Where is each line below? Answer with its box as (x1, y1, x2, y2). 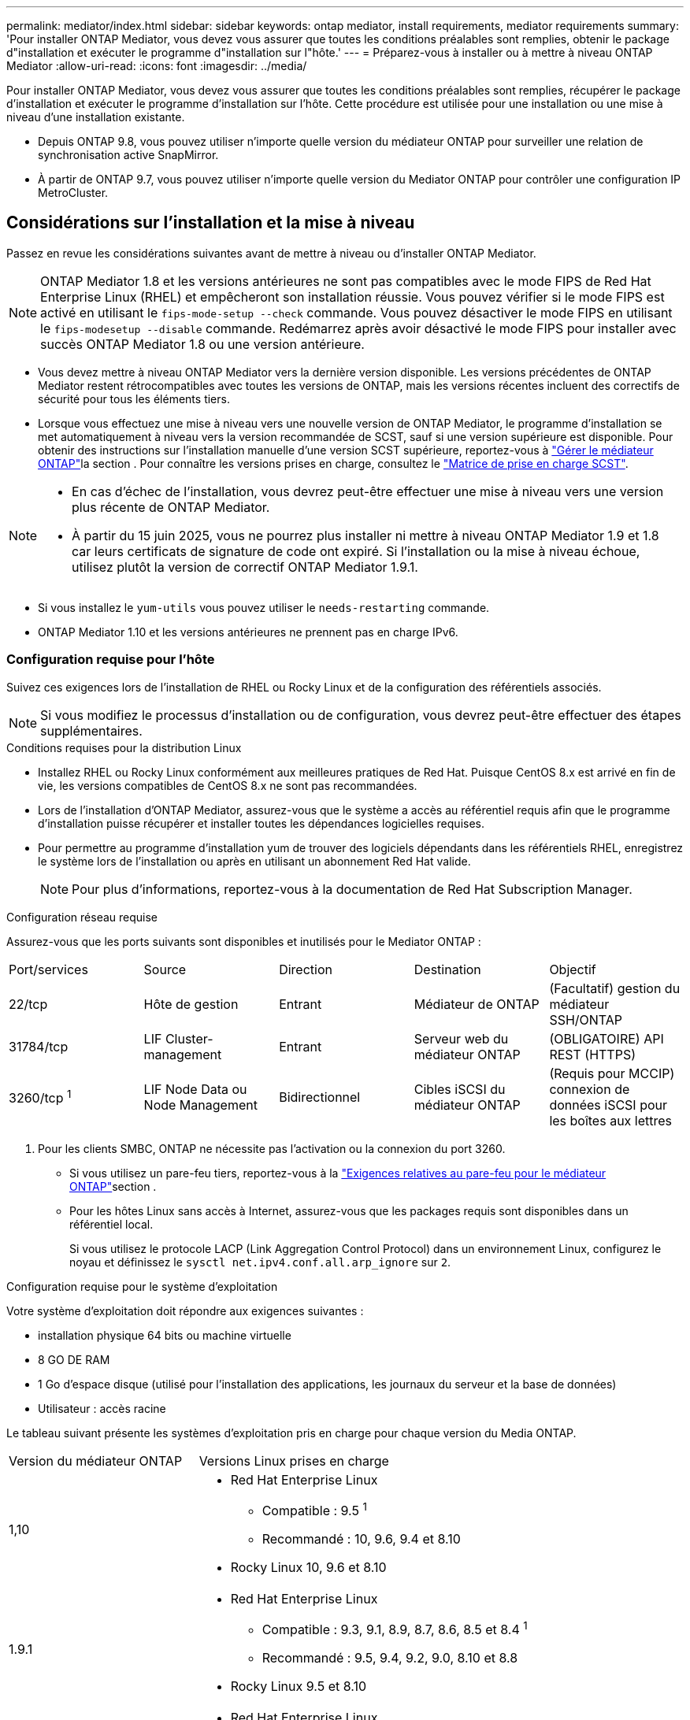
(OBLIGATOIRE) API (549, 1030, 664, 1047)
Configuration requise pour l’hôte (6, 651, 215, 668)
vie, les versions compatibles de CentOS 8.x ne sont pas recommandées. (38, 778, 417, 792)
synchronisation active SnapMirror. (38, 148, 219, 161)
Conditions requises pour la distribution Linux (6, 740, 242, 754)
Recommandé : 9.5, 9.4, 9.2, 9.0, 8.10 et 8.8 (262, 1650, 518, 1666)
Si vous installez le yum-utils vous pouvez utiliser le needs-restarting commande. (38, 600, 490, 614)
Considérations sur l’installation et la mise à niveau (6, 213, 415, 233)
